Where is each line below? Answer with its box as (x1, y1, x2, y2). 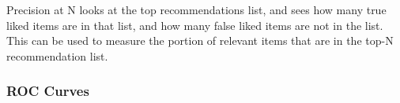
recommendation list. (6, 47, 108, 64)
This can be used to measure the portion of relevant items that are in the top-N (6, 32, 394, 49)
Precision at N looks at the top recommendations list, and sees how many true (6, 2, 387, 17)
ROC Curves (6, 81, 89, 101)
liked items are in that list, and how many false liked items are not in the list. (6, 17, 383, 33)
